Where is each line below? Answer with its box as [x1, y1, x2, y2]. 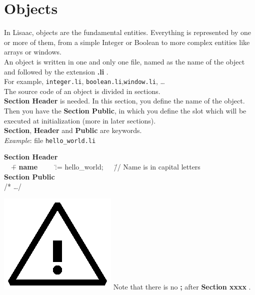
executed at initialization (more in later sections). [4, 115, 156, 125]
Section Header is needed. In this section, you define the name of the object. [4, 95, 245, 106]
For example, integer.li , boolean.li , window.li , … [4, 76, 165, 86]
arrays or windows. [4, 46, 61, 57]
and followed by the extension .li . [4, 66, 108, 76]
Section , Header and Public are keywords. [4, 125, 142, 135]
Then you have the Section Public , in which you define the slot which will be [4, 105, 246, 115]
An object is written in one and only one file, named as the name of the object [4, 56, 245, 66]
